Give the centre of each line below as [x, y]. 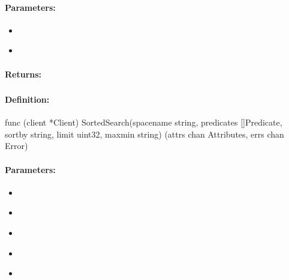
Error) [16, 146]
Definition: [27, 99]
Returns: [23, 74]
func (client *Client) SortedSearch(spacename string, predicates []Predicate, [144, 122]
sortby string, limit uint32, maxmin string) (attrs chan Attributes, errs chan [144, 134]
